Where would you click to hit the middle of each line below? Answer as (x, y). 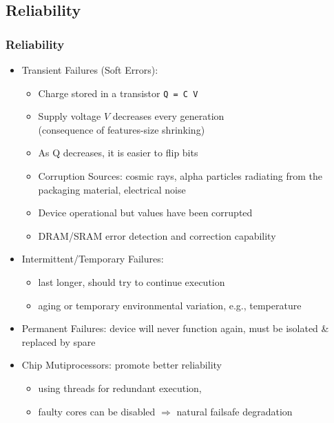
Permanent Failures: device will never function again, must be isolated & (175, 328)
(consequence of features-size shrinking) (122, 129)
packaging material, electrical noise (112, 189)
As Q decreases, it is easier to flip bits (118, 153)
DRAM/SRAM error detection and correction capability (157, 235)
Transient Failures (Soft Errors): (90, 70)
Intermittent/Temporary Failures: (93, 259)
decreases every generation (168, 116)
